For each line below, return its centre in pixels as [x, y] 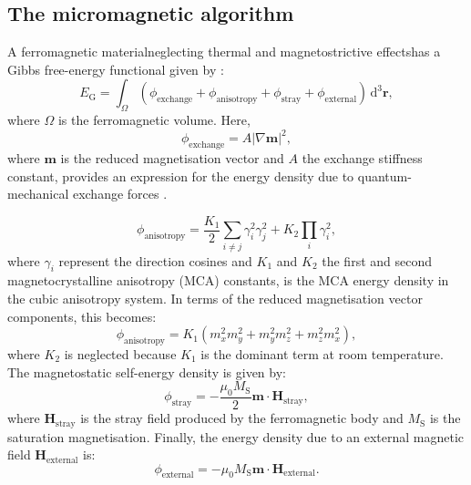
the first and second [377, 260]
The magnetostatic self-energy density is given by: [147, 371]
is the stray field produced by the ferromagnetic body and [242, 418]
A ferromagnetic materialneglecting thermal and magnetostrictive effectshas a [224, 52]
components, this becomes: [82, 316]
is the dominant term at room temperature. [322, 354]
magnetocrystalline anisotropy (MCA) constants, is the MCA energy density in [228, 280]
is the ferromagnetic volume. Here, [154, 120]
